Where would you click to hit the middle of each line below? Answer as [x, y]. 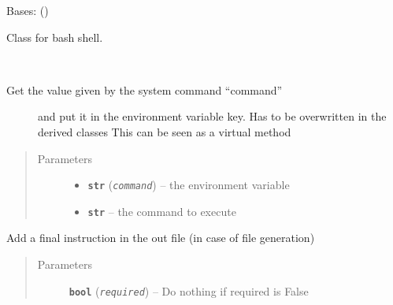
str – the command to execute [162, 211]
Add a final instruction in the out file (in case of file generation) [161, 238]
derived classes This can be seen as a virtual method [165, 131]
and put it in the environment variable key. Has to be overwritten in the [212, 116]
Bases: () [28, 10]
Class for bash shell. [55, 37]
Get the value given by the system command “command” [145, 89]
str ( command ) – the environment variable [189, 185]
